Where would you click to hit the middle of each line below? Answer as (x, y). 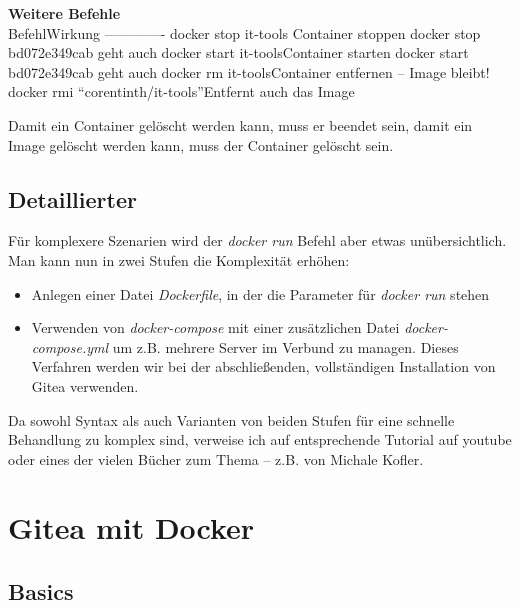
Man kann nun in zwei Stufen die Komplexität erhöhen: (179, 259)
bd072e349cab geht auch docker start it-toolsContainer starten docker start (238, 52)
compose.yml (70, 346)
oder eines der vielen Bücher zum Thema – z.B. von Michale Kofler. (216, 458)
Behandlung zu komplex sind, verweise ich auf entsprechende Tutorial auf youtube (260, 439)
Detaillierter (72, 198)
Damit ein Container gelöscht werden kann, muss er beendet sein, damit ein (240, 124)
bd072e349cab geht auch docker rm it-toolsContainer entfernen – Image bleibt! (249, 71)
